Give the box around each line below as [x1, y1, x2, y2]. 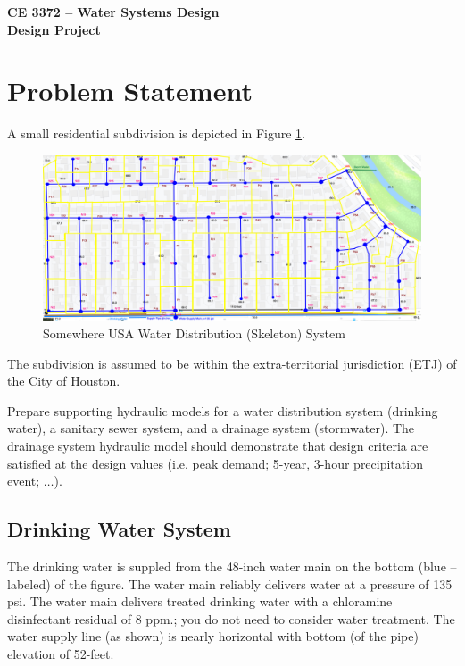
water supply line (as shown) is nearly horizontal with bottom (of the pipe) [7, 627, 419, 645]
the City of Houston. [7, 371, 120, 390]
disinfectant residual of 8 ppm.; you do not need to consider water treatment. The [7, 609, 455, 628]
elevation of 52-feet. [7, 644, 114, 662]
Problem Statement [7, 72, 253, 109]
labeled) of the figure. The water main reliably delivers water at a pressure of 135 [7, 574, 453, 593]
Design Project [7, 20, 101, 38]
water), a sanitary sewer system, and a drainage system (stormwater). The [7, 419, 415, 437]
